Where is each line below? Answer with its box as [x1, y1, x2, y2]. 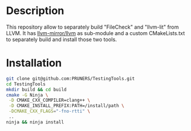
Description [6, 4, 64, 18]
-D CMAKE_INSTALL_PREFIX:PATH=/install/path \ [8, 103, 125, 109]
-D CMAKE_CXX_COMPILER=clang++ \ [8, 98, 91, 104]
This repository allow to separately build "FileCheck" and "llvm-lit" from [6, 23, 179, 30]
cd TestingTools [6, 81, 46, 87]
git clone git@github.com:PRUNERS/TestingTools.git [6, 75, 135, 81]
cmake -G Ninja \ [6, 92, 49, 98]
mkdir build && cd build [6, 87, 67, 92]
